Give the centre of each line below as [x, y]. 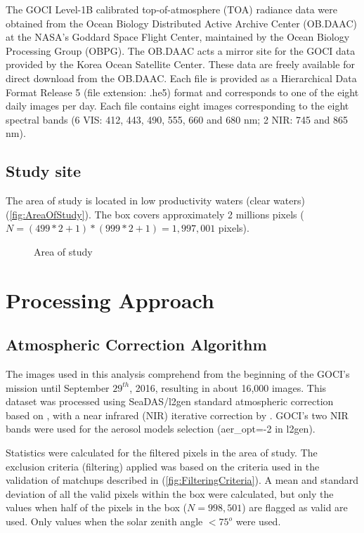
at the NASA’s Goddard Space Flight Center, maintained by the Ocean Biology [178, 37]
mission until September [58, 387]
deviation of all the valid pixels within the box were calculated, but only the [170, 493]
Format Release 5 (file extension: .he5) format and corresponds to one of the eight [182, 92]
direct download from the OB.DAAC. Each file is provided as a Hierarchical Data [181, 78]
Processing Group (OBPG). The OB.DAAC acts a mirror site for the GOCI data [181, 50]
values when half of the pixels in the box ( [96, 507]
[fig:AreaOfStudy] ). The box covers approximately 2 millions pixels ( [157, 214]
